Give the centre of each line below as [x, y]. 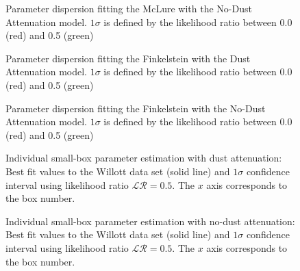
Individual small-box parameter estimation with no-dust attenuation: [150, 221]
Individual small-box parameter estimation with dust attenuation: [144, 158]
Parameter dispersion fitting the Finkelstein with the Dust [128, 58]
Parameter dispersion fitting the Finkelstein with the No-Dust [136, 108]
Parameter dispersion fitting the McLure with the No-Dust [129, 8]
